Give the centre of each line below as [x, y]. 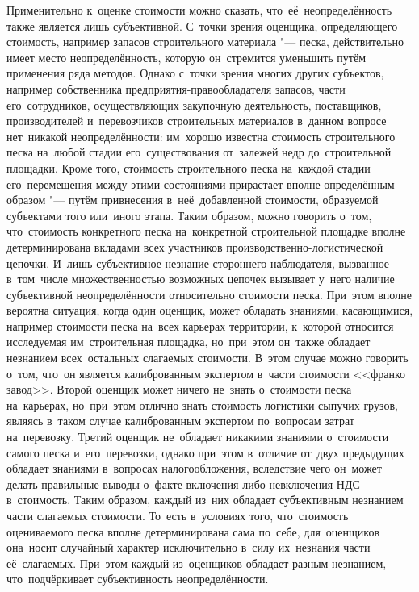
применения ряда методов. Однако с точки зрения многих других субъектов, [195, 73]
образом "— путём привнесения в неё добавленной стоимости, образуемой [193, 200]
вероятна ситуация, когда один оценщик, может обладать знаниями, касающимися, [210, 310]
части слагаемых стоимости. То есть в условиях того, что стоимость [178, 515]
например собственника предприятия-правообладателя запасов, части [176, 88]
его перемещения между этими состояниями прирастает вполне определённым [201, 183]
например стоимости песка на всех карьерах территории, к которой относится [200, 325]
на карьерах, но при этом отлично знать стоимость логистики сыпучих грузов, [202, 404]
